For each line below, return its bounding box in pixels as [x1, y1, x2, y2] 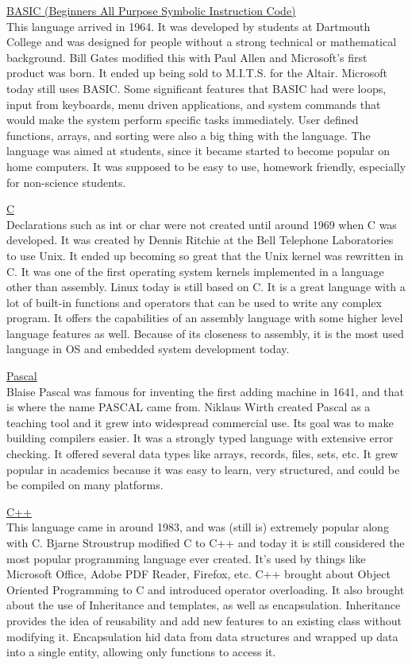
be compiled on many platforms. [6, 476, 164, 493]
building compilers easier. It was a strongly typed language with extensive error [6, 430, 394, 446]
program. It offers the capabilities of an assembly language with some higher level [6, 309, 403, 326]
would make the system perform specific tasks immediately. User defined [6, 111, 359, 128]
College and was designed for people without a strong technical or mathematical [6, 33, 397, 50]
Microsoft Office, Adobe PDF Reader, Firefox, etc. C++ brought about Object [6, 566, 391, 582]
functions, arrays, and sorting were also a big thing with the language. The [6, 126, 371, 143]
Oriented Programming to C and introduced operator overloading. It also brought [6, 581, 405, 597]
